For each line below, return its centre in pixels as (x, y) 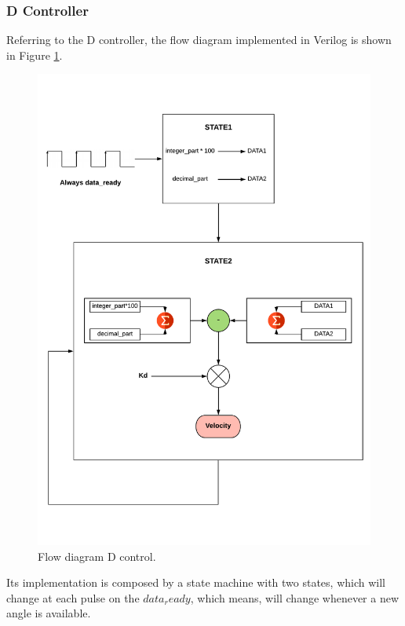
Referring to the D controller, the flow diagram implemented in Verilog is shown (199, 40)
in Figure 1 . (35, 55)
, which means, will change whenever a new (295, 597)
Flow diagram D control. (97, 556)
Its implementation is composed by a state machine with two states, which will (196, 582)
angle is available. (49, 613)
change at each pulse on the (73, 597)
